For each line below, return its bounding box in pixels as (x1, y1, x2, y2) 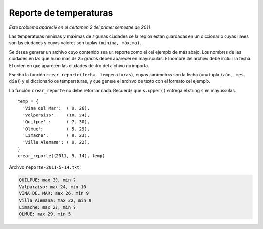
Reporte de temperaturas (9, 7, 113, 18)
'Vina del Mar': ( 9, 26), (22, 105, 90, 111)
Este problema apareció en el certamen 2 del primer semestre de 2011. (9, 24, 151, 30)
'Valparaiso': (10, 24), (22, 112, 90, 118)
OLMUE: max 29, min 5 (19, 211, 71, 217)
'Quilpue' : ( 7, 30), (22, 119, 90, 125)
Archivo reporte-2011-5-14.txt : (9, 164, 81, 170)
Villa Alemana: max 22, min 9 (19, 197, 92, 203)
